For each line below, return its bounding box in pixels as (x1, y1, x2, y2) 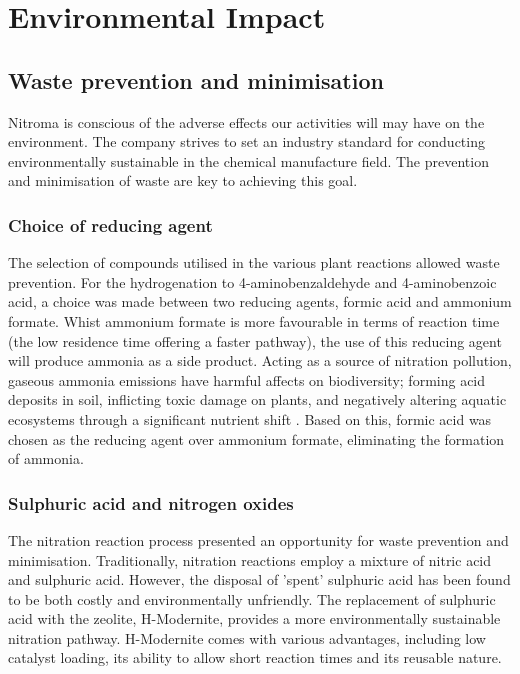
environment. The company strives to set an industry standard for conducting (8, 131, 485, 152)
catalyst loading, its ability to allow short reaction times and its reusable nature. (8, 647, 502, 668)
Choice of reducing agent (8, 212, 213, 237)
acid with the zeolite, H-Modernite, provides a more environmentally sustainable (8, 608, 501, 629)
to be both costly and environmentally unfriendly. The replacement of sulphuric (8, 588, 496, 609)
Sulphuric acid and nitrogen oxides (8, 490, 294, 515)
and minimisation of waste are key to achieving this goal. (8, 170, 358, 191)
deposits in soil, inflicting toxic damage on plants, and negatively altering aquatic (8, 389, 507, 410)
